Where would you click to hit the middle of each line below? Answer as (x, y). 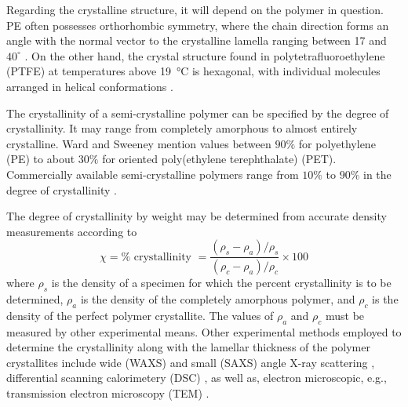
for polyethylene (337, 143)
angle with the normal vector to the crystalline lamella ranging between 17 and (197, 40)
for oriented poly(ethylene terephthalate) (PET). (219, 159)
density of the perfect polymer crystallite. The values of (140, 315)
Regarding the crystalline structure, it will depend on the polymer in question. (195, 9)
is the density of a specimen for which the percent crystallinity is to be (221, 283)
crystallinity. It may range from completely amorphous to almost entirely (182, 128)
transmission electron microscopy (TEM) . (108, 392)
